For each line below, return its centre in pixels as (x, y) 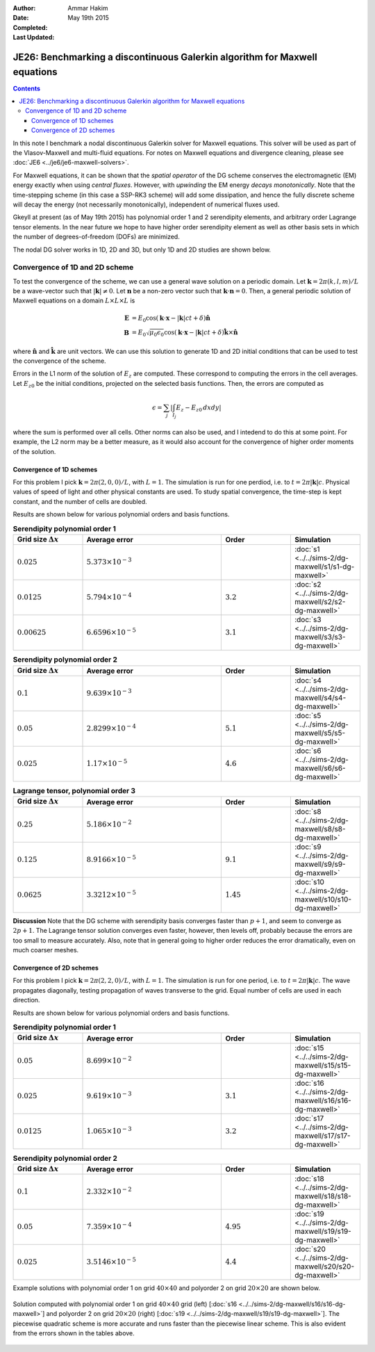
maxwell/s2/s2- (320, 602)
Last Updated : (34, 38)
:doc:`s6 (308, 751)
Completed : (30, 27)
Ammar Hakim (88, 8)
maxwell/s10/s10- (323, 899)
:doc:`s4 (308, 681)
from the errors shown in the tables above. (74, 1333)
